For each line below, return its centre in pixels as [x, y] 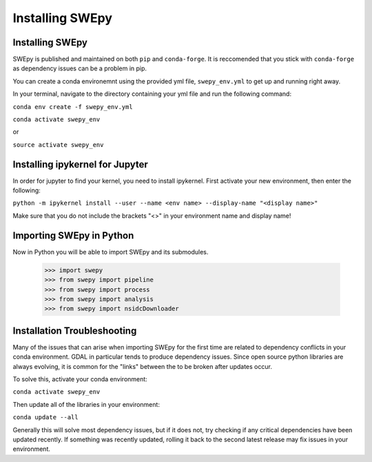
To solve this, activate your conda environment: [80, 379]
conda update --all [45, 418]
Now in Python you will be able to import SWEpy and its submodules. [111, 252]
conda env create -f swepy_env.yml [73, 107]
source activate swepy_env [58, 144]
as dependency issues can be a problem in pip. [80, 68]
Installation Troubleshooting [75, 331]
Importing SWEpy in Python [73, 235]
